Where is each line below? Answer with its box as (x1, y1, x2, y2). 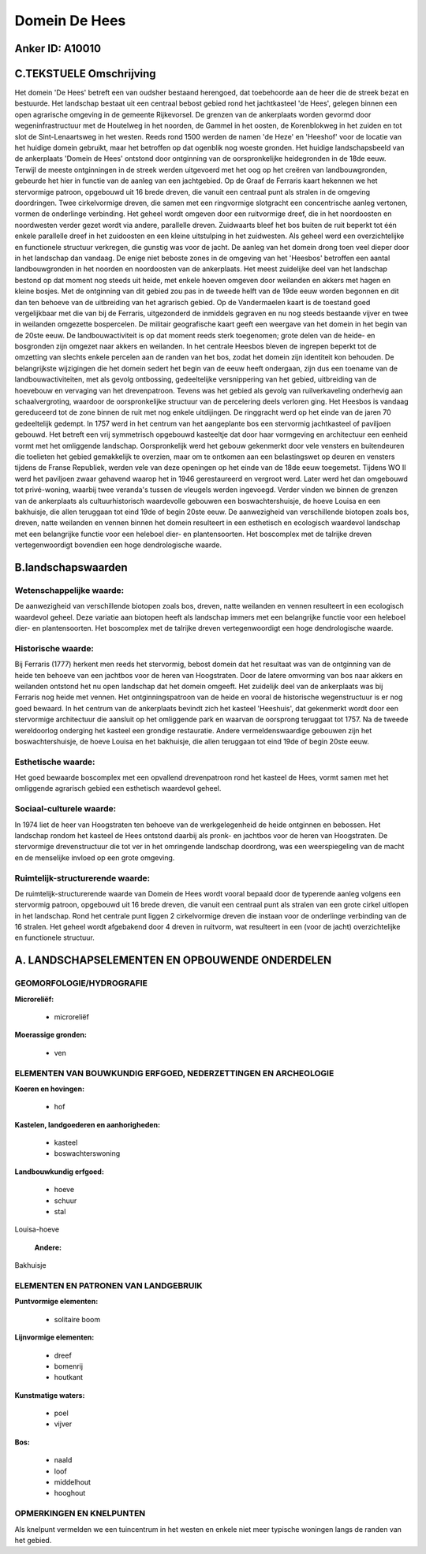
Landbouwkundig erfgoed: (14, 1167, 104, 1176)
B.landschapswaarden (14, 561, 128, 574)
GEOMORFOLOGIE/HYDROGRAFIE (14, 978, 148, 989)
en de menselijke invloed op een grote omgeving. (14, 852, 175, 863)
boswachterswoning (54, 1149, 121, 1158)
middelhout (54, 1478, 91, 1487)
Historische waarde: (14, 643, 95, 654)
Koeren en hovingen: (14, 1084, 85, 1094)
